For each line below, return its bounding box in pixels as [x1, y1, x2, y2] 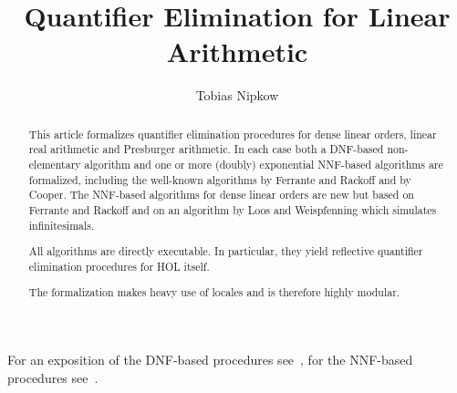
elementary [28, 157, 81, 172]
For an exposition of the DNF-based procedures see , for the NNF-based [7, 350, 413, 369]
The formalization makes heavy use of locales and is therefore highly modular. [28, 284, 400, 300]
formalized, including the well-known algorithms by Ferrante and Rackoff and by [28, 171, 411, 187]
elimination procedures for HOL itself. [28, 258, 210, 274]
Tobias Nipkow [195, 86, 279, 105]
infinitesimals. [28, 217, 95, 233]
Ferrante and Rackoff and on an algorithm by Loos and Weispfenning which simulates [28, 202, 437, 217]
